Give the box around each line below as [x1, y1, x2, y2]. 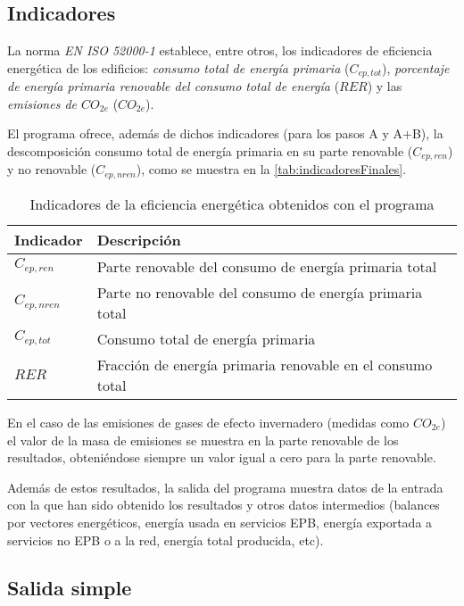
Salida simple [7, 574, 132, 602]
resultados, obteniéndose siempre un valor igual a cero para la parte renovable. [7, 448, 436, 467]
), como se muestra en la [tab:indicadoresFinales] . [136, 160, 407, 178]
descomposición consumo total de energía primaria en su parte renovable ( [7, 142, 413, 161]
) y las [367, 77, 402, 95]
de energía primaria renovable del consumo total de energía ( [7, 77, 340, 95]
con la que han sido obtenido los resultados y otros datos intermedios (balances [7, 495, 440, 514]
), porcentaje [382, 58, 450, 77]
